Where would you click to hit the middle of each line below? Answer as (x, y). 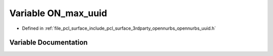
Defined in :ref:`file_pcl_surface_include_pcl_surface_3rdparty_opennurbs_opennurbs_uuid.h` (119, 28)
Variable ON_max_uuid (58, 13)
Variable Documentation (49, 43)
